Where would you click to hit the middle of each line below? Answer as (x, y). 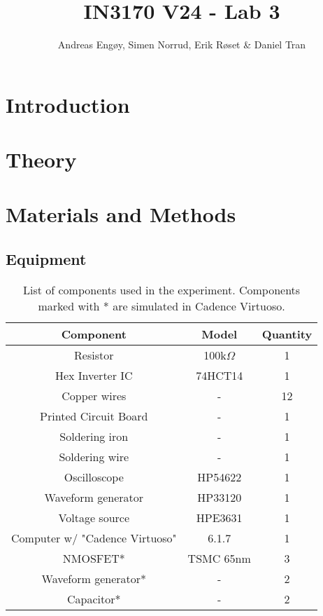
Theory (41, 159)
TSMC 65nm (219, 558)
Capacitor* (94, 598)
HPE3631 (219, 517)
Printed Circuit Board (94, 416)
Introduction (68, 104)
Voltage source (94, 517)
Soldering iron (94, 436)
